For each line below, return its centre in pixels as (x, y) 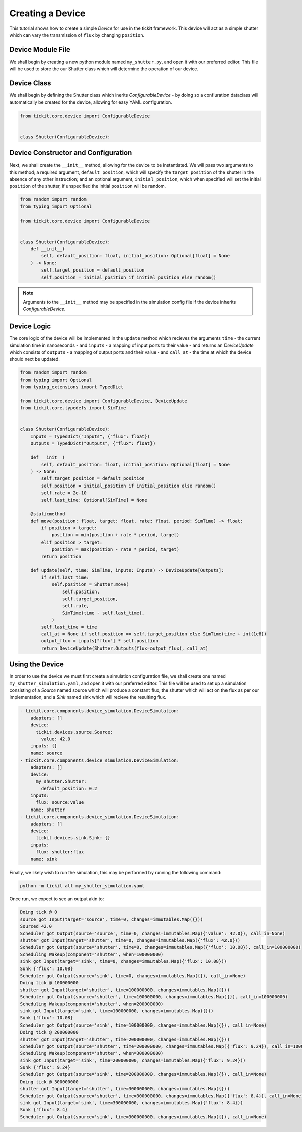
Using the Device (36, 664)
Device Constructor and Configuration (71, 153)
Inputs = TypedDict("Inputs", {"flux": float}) (90, 436)
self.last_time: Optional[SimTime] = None (94, 500)
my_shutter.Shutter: (61, 781)
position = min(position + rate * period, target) (116, 535)
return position (61, 556)
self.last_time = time (69, 627)
